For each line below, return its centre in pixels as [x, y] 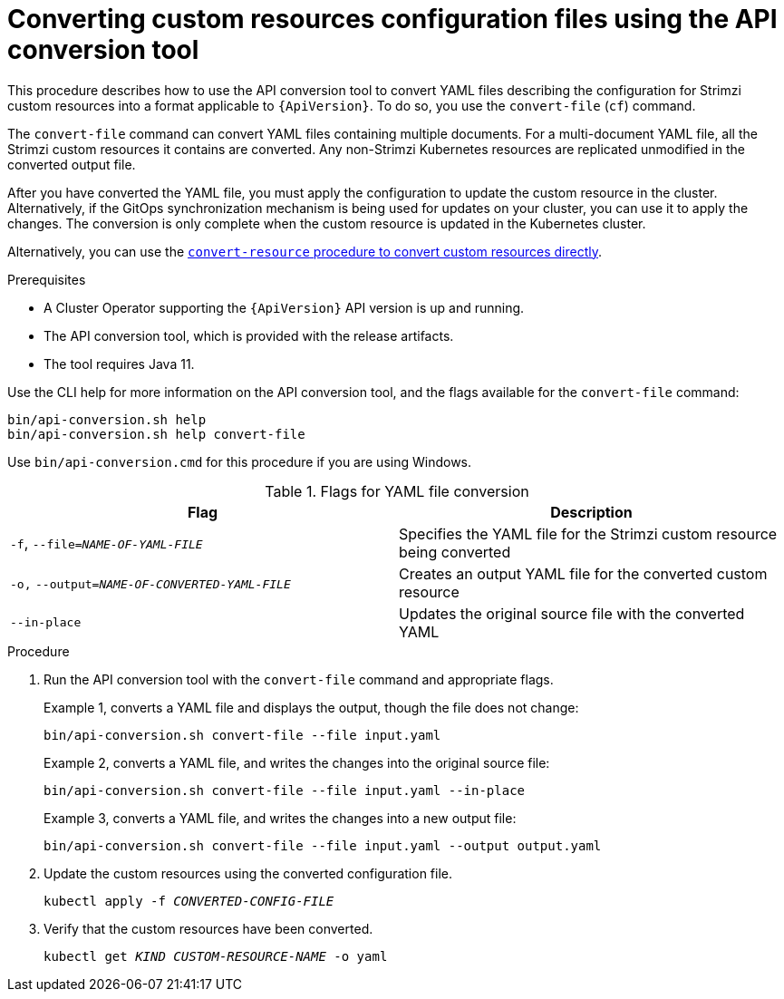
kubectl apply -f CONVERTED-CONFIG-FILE [189, 901]
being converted [455, 552]
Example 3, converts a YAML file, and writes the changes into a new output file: [280, 818]
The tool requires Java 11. [119, 364]
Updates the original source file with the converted [572, 613]
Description [591, 512]
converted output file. [72, 164]
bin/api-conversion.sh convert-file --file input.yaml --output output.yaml [323, 845]
